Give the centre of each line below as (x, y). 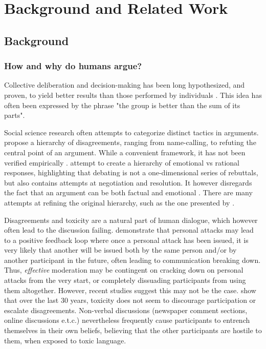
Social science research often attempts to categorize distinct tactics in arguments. (131, 132)
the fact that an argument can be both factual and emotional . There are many (128, 192)
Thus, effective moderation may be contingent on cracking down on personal (124, 270)
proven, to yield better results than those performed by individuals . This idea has (133, 95)
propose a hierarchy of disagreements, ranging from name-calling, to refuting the (130, 142)
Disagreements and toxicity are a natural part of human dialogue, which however (131, 220)
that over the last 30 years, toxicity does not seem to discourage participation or (130, 300)
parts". (15, 115)
